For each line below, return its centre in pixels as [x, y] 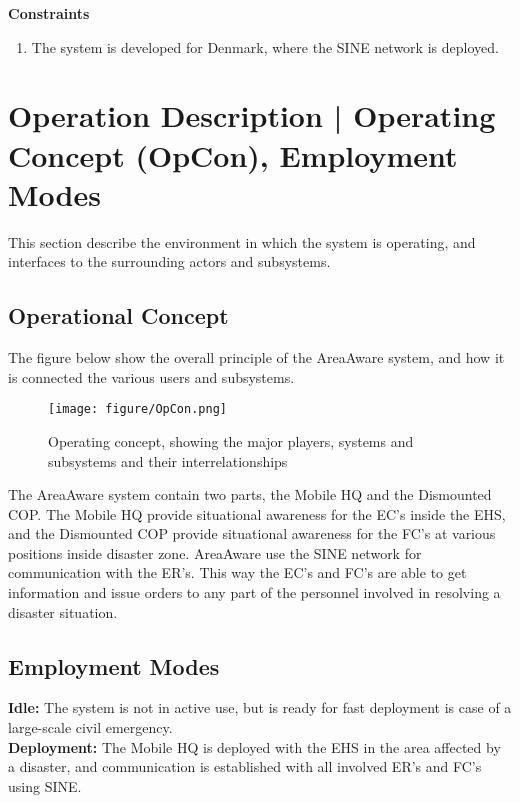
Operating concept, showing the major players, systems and [231, 440]
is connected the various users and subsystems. [151, 376]
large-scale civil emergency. [90, 727]
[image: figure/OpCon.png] [137, 409]
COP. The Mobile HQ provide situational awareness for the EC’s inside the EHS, [257, 513]
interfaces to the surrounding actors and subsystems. [169, 261]
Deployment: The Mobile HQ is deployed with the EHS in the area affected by [254, 746]
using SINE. [45, 785]
